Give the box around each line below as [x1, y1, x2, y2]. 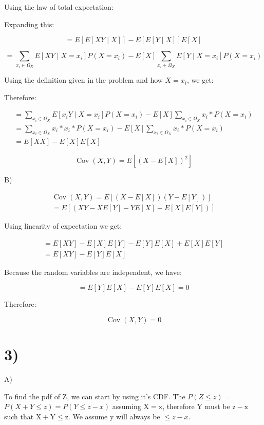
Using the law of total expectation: [4, 2, 114, 12]
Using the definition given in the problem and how [4, 75, 163, 85]
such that [4, 411, 34, 421]
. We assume [68, 411, 108, 421]
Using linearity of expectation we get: [4, 220, 122, 231]
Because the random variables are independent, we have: [4, 266, 182, 277]
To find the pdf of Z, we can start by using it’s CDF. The [4, 391, 185, 401]
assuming [112, 401, 141, 412]
